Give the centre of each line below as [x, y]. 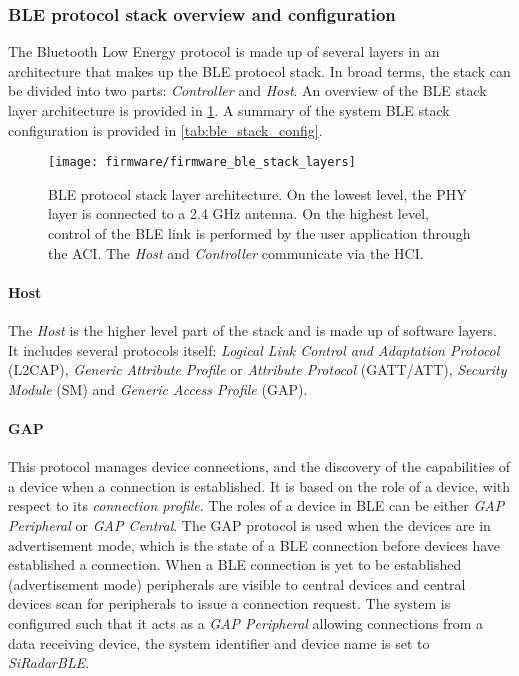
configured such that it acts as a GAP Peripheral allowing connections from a [245, 622]
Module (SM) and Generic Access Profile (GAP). [158, 388]
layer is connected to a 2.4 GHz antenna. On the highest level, [238, 213]
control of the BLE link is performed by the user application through [259, 233]
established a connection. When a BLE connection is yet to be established [235, 564]
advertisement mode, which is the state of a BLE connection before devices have [254, 544]
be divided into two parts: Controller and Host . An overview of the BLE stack [247, 90]
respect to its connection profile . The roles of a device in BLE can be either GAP [256, 505]
